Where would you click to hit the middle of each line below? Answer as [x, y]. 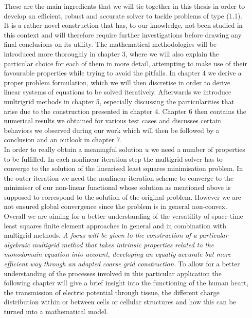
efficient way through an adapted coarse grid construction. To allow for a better [122, 264]
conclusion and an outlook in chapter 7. [63, 140]
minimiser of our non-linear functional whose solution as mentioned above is [117, 187]
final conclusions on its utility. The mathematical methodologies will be [110, 44]
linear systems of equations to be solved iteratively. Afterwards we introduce [118, 92]
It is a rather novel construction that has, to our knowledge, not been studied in [123, 25]
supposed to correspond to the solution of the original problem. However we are [123, 196]
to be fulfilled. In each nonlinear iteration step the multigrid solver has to [113, 159]
